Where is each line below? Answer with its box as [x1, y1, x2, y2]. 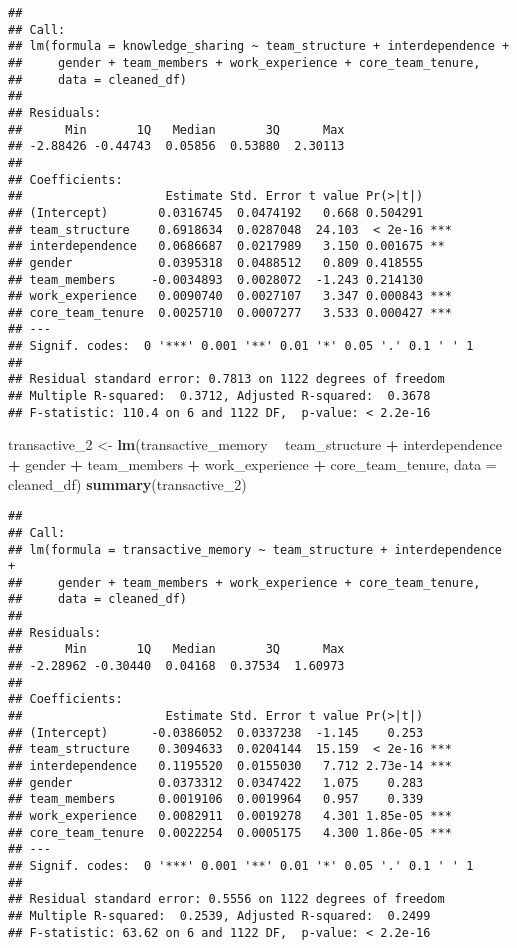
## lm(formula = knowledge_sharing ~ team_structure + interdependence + [8, 39, 510, 54]
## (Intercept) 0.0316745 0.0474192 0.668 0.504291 [8, 205, 424, 220]
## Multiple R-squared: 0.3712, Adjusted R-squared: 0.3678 [8, 389, 431, 404]
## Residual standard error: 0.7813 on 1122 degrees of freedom [8, 372, 445, 387]
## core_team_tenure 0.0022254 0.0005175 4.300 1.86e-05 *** [8, 825, 452, 840]
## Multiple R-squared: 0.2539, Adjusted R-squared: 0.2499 [8, 908, 431, 923]
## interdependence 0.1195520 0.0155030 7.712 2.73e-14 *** [8, 759, 452, 774]
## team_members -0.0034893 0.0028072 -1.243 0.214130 [8, 272, 424, 287]
